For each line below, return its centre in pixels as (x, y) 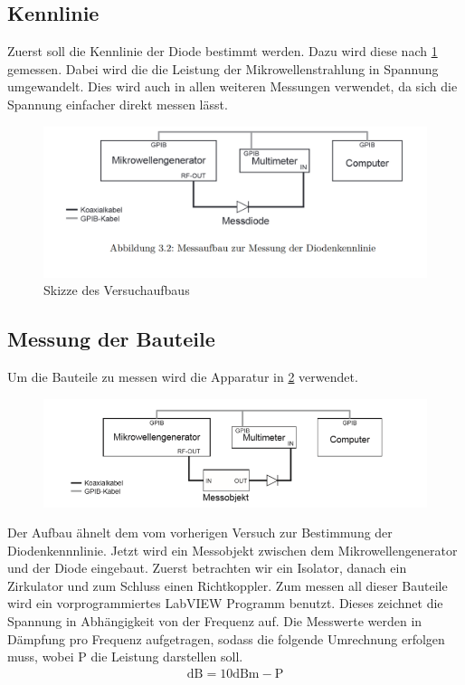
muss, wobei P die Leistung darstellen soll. (125, 656)
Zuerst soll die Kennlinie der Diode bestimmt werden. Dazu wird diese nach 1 (223, 51)
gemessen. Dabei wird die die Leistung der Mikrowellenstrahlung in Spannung (223, 68)
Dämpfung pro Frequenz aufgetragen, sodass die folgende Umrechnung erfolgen (226, 638)
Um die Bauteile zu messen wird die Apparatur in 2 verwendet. (183, 377)
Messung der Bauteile (111, 339)
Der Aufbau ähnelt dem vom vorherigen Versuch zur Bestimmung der (200, 533)
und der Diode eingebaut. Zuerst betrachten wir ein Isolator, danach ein (207, 568)
